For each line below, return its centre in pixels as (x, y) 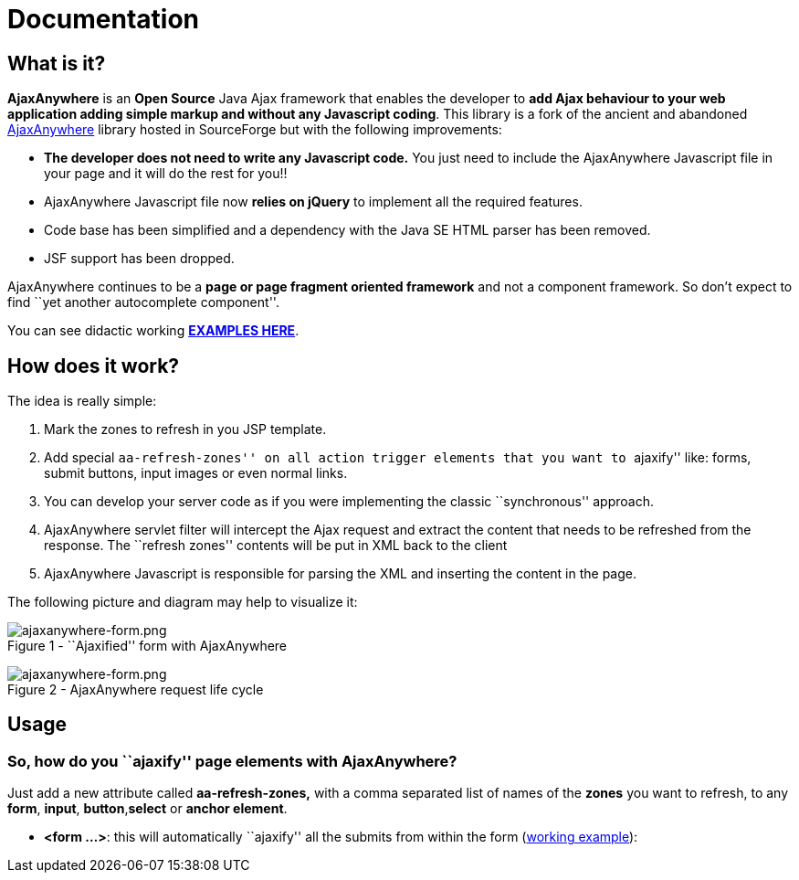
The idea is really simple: (82, 401)
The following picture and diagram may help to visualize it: (183, 602)
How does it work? (94, 366)
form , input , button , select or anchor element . (147, 809)
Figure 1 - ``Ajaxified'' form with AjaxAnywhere (147, 646)
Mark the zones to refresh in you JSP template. (185, 429)
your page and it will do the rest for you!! (166, 174)
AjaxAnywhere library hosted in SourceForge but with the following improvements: (255, 130)
